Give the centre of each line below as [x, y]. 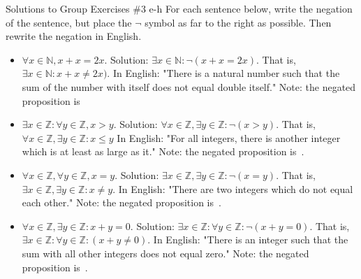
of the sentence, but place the [69, 22]
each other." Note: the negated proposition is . [121, 202]
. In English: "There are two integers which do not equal [233, 188]
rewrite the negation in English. [74, 36]
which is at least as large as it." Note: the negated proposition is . [163, 151]
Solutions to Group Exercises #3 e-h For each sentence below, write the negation [179, 8]
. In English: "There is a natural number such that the [223, 73]
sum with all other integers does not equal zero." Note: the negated [165, 253]
